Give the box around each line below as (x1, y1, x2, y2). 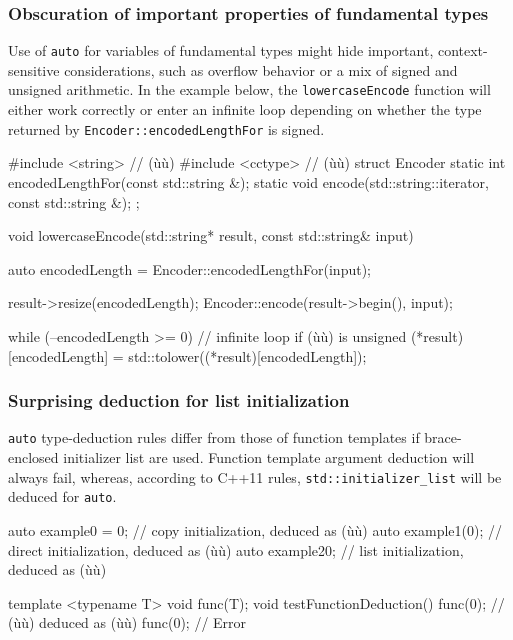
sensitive (8, 59, 60, 80)
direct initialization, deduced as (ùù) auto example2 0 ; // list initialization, (8, 539, 464, 560)
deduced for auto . (8, 486, 117, 507)
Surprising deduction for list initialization (8, 388, 350, 413)
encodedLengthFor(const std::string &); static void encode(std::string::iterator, (8, 171, 489, 192)
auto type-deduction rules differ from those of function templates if (8, 427, 420, 448)
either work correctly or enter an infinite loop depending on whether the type (8, 99, 482, 120)
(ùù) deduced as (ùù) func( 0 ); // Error (8, 612, 247, 633)
